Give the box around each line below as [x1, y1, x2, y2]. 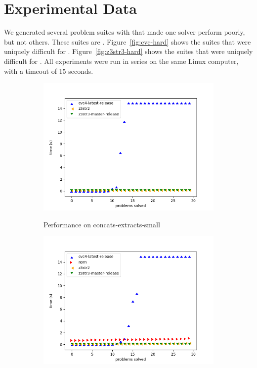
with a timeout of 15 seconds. [4, 65, 93, 76]
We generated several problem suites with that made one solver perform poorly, [4, 27, 245, 37]
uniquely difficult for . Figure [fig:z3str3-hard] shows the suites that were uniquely [4, 46, 253, 56]
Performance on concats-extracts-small [43, 219, 160, 229]
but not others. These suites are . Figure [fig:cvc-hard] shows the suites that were [4, 36, 251, 47]
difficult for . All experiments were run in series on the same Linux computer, [4, 55, 239, 66]
